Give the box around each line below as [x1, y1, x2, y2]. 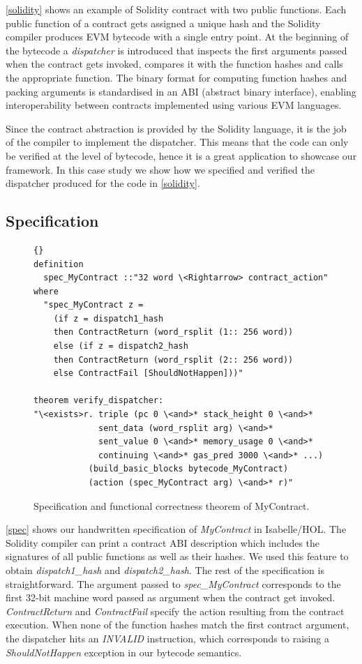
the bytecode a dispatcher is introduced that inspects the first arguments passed [6, 43, 347, 57]
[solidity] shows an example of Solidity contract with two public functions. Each [6, 2, 347, 16]
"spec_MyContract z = [43, 300, 144, 310]
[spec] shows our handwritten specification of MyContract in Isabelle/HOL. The [6, 522, 347, 536]
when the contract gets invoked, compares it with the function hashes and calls [6, 56, 343, 71]
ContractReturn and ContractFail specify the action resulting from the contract [6, 603, 345, 618]
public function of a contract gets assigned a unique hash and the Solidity [6, 15, 321, 30]
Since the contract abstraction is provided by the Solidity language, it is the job [6, 121, 347, 135]
